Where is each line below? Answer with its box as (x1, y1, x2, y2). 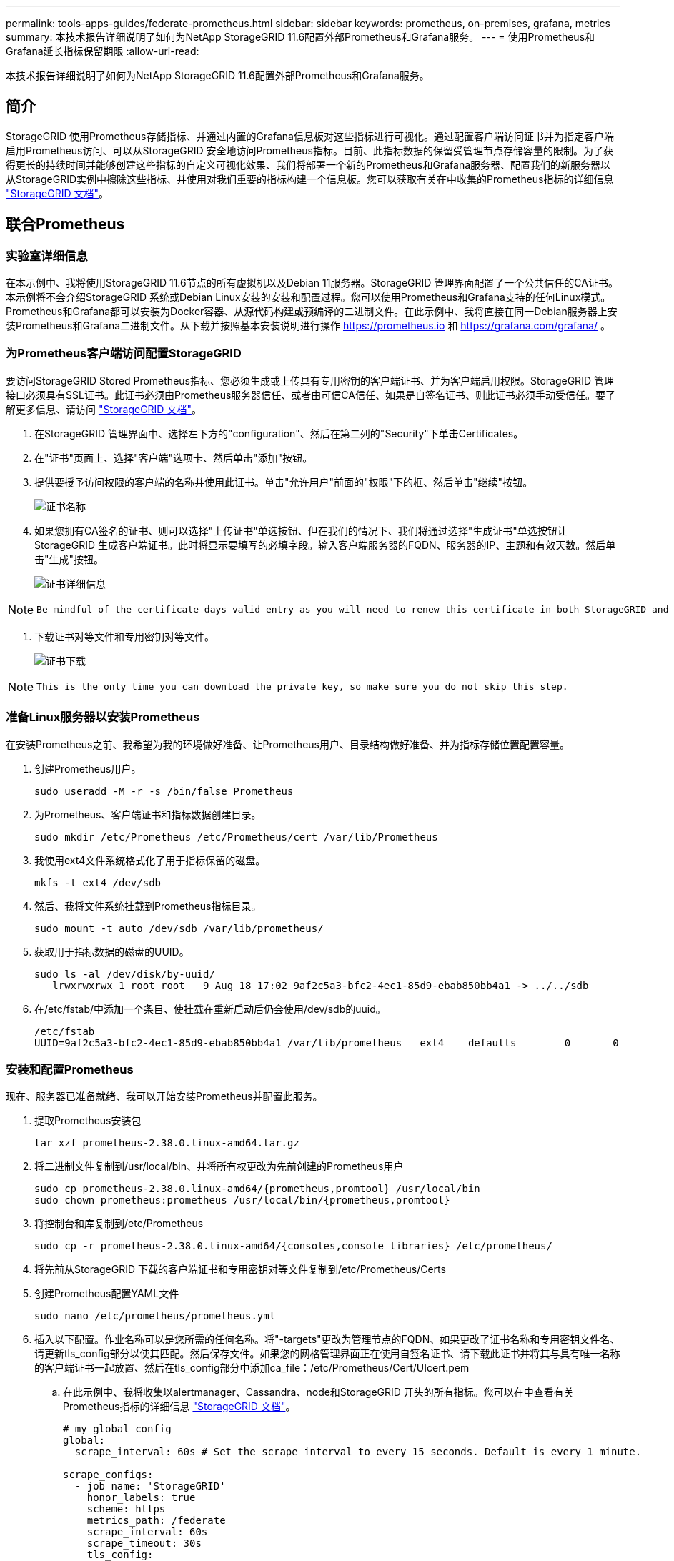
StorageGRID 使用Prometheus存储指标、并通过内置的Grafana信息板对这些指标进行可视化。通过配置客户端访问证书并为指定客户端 (6, 129, 614, 142)
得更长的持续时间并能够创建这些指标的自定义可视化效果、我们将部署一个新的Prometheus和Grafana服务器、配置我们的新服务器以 (6, 158, 611, 171)
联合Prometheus (6, 215, 125, 234)
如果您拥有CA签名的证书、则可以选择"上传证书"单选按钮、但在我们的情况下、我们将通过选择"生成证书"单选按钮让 (34, 524, 568, 537)
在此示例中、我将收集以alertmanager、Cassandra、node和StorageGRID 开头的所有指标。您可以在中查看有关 (63, 1386, 574, 1399)
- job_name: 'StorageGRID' (74, 1480, 226, 1492)
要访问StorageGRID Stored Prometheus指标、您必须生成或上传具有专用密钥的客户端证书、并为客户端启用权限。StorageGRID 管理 (6, 374, 614, 387)
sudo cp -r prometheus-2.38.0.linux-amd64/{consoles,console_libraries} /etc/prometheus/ (34, 1240, 552, 1252)
